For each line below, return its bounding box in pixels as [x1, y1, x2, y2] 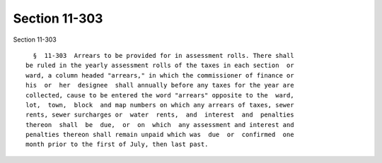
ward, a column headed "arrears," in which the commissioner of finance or [25, 71, 294, 79]
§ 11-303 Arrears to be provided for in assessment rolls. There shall [33, 52, 294, 59]
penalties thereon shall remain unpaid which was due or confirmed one [25, 131, 294, 139]
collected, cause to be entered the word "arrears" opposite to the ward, [25, 91, 294, 99]
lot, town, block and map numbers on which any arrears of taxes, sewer [25, 101, 294, 109]
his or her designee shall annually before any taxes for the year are [25, 81, 294, 90]
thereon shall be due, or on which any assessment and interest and [25, 121, 294, 128]
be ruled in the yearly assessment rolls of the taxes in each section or [25, 61, 294, 70]
